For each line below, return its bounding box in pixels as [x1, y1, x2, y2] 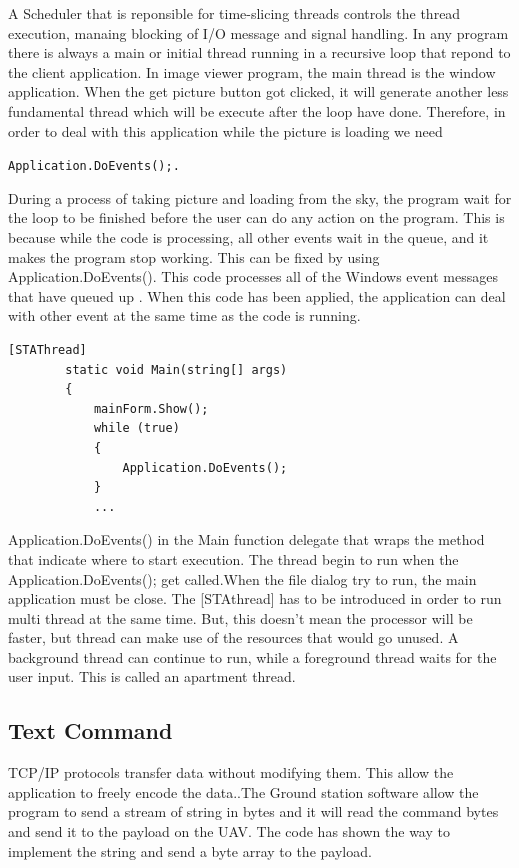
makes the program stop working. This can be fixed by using [8, 246, 380, 267]
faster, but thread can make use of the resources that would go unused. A [8, 627, 459, 648]
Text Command [8, 715, 173, 746]
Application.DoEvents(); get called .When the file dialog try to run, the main [8, 568, 477, 589]
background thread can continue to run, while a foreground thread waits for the [8, 646, 497, 667]
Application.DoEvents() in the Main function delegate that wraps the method [8, 529, 485, 550]
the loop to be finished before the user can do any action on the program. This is [8, 207, 505, 228]
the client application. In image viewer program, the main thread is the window [8, 61, 496, 82]
